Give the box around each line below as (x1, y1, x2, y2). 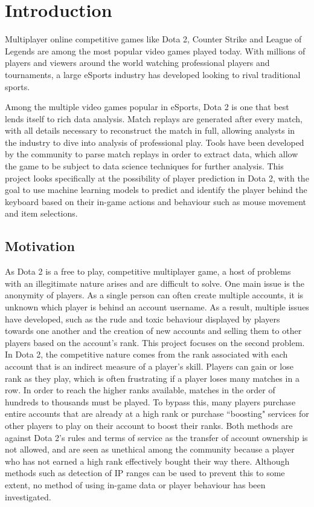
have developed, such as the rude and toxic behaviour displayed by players (5, 312, 280, 325)
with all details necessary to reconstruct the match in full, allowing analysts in (5, 124, 295, 137)
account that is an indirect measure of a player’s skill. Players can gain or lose (5, 359, 293, 372)
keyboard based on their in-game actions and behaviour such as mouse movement (5, 195, 307, 208)
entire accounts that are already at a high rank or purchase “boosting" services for (5, 407, 309, 420)
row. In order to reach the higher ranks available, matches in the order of (5, 384, 275, 396)
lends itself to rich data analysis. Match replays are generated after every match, (5, 112, 303, 125)
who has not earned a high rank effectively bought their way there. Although (5, 454, 290, 467)
